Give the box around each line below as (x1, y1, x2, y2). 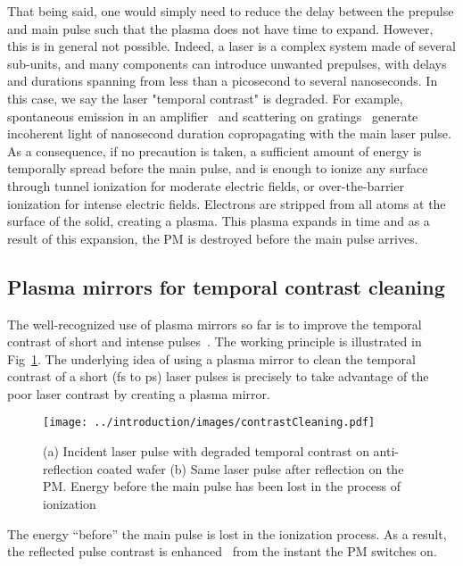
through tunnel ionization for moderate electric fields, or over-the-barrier (7, 176, 404, 195)
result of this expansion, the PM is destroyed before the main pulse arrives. (7, 229, 418, 247)
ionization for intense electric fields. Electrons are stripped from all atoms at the (7, 194, 446, 212)
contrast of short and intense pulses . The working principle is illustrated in (7, 332, 422, 351)
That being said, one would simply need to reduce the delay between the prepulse (7, 2, 454, 20)
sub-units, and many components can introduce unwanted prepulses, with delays (7, 54, 447, 72)
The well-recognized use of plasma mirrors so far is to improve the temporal (7, 314, 422, 333)
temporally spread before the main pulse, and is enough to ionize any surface (7, 159, 428, 178)
